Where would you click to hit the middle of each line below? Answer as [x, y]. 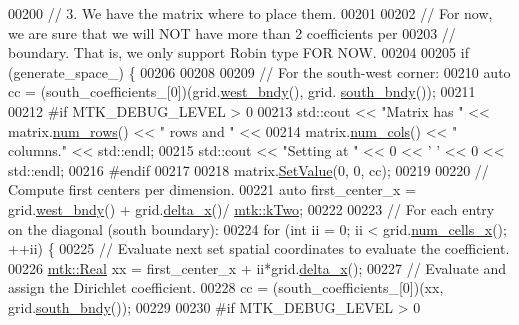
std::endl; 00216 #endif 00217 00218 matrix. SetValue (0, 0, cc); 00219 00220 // [248, 169]
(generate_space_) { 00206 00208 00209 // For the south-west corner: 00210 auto [259, 71]
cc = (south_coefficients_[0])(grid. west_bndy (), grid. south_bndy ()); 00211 [242, 91]
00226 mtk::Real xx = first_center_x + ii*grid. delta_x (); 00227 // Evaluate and [257, 267]
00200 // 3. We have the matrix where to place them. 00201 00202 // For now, [250, 13]
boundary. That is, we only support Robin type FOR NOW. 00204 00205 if [238, 52]
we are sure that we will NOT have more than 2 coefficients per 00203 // [232, 32]
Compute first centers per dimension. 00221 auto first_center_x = [212, 189]
